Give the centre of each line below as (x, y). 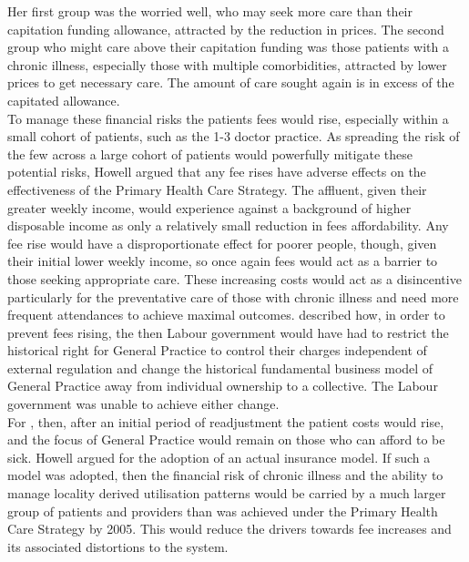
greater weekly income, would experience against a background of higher (209, 207)
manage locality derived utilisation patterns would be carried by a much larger (227, 493)
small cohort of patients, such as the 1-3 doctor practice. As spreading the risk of (234, 136)
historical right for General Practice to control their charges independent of (217, 350)
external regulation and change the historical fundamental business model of (220, 368)
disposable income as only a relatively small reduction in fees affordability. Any (228, 225)
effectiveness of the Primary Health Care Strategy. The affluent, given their (217, 189)
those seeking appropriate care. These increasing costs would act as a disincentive (234, 278)
